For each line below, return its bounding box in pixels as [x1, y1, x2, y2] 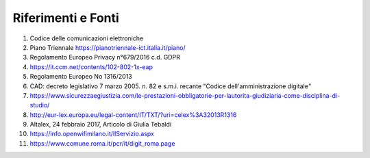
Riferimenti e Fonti [12, 10, 119, 25]
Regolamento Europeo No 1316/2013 [29, 73, 133, 81]
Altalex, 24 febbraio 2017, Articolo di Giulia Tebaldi [29, 120, 171, 129]
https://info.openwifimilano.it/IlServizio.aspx [29, 130, 154, 138]
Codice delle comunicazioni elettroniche [29, 34, 144, 42]
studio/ [29, 101, 50, 109]
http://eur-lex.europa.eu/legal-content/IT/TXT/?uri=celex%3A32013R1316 [29, 110, 237, 119]
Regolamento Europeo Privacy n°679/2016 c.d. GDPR [29, 53, 181, 62]
